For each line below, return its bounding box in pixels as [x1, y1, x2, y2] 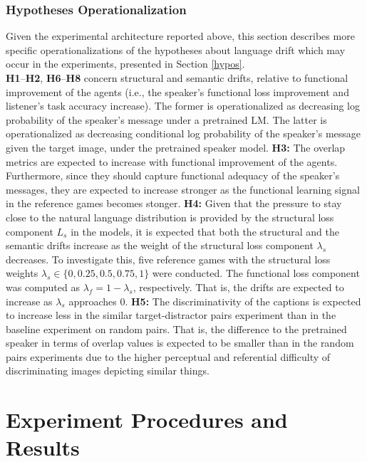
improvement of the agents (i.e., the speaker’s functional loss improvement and [6, 84, 349, 99]
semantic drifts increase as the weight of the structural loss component [6, 238, 314, 253]
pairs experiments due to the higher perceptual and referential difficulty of [6, 349, 331, 364]
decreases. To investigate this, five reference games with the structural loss [6, 251, 331, 266]
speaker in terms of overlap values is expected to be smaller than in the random [6, 335, 354, 350]
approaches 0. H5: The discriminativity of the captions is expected [68, 293, 361, 308]
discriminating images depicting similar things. [6, 363, 210, 378]
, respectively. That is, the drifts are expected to [133, 279, 344, 294]
